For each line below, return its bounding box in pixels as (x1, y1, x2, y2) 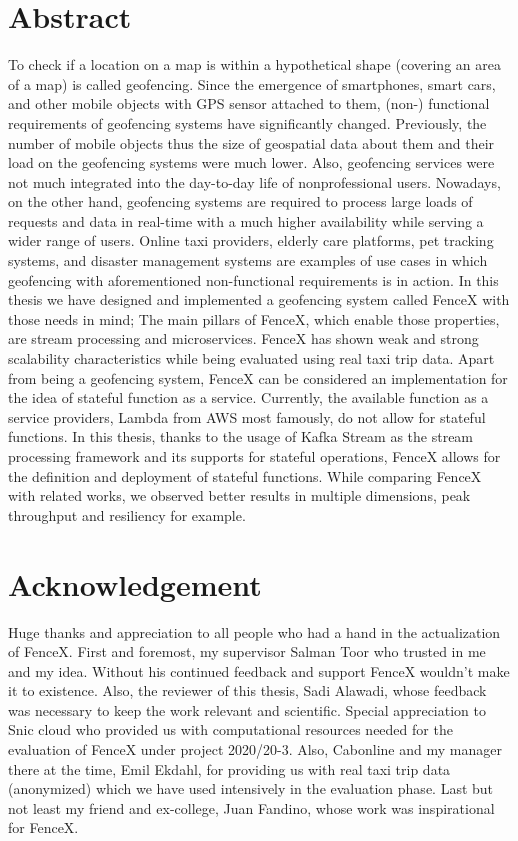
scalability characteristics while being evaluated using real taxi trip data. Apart (8, 348, 495, 369)
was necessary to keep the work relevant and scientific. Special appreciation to (8, 699, 486, 720)
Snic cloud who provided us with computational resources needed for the (8, 719, 453, 740)
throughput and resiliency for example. (8, 504, 246, 525)
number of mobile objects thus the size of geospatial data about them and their (8, 132, 495, 153)
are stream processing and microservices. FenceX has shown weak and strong (8, 328, 479, 349)
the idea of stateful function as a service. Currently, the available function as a (8, 387, 489, 408)
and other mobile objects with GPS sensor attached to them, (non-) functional (8, 93, 490, 114)
